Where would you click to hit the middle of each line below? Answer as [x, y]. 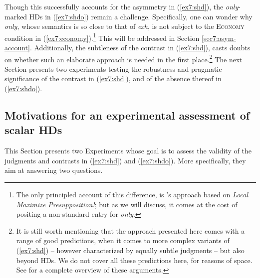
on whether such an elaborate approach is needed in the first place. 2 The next [124, 58]
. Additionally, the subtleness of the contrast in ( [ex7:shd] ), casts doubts [140, 48]
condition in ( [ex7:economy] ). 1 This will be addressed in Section [102, 37]
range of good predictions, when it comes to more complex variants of [123, 240]
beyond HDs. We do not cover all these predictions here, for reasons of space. [134, 260]
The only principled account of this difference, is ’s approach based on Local [132, 195]
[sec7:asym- [219, 38]
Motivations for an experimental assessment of [127, 115]
